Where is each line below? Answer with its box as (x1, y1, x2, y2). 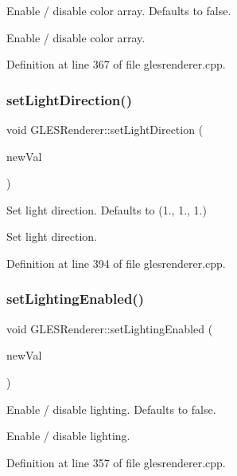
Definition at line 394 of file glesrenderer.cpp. (6, 254, 226, 271)
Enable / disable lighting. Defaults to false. (6, 400, 216, 417)
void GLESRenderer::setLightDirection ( (6, 121, 204, 137)
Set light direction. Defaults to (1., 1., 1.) (6, 201, 207, 218)
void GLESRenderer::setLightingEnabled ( (6, 320, 213, 336)
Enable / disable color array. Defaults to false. (6, 2, 231, 18)
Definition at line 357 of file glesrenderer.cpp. (6, 454, 226, 470)
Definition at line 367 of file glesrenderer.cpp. (6, 56, 226, 73)
